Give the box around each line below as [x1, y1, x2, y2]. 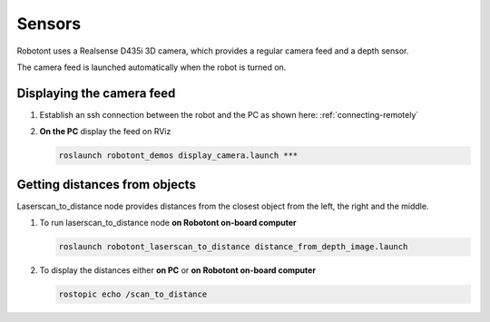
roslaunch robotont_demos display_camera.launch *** [58, 151, 299, 161]
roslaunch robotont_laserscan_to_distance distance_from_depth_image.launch [58, 241, 408, 252]
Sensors [16, 14, 82, 34]
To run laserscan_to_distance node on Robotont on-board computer [39, 218, 297, 229]
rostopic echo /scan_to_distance [58, 289, 208, 299]
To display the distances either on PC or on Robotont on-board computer [39, 265, 317, 276]
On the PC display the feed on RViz [39, 126, 171, 137]
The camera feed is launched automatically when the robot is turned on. [16, 62, 287, 73]
